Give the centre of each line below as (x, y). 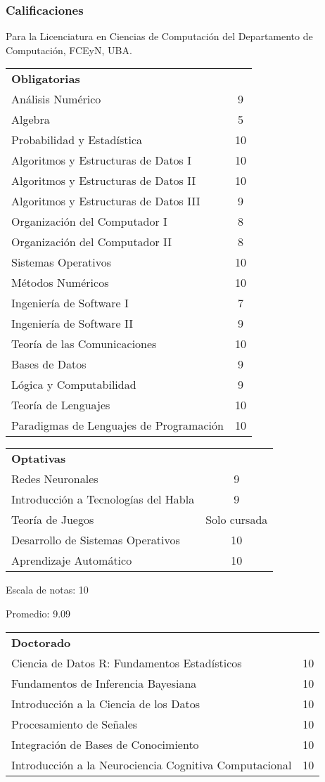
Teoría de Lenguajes (61, 405)
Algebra (31, 120)
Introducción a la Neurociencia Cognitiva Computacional (152, 764)
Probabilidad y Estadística (77, 140)
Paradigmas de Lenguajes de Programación (117, 425)
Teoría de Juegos (53, 520)
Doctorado (41, 642)
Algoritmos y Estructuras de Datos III (106, 201)
